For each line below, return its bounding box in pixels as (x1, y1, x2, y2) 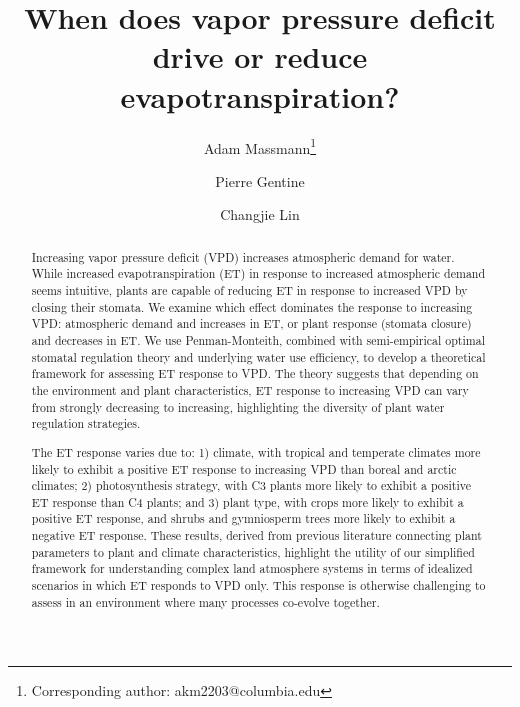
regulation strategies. (31, 415, 141, 432)
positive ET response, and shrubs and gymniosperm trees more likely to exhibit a (31, 510, 456, 527)
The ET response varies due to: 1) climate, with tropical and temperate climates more (31, 443, 481, 460)
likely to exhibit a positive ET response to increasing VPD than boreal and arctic (31, 460, 457, 477)
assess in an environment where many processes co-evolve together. (31, 593, 380, 610)
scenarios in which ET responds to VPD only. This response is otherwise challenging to (31, 577, 486, 594)
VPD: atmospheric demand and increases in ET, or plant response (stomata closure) (31, 315, 472, 332)
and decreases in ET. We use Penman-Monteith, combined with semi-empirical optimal (31, 332, 485, 349)
